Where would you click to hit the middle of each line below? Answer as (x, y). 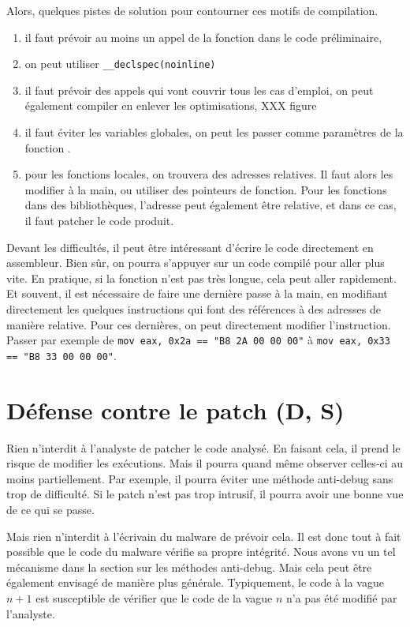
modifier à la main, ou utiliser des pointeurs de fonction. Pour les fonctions (206, 189)
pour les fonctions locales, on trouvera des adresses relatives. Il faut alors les (209, 174)
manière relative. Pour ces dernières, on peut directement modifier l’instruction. (199, 324)
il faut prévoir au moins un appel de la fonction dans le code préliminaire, (203, 37)
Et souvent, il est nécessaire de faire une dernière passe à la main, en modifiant (197, 293)
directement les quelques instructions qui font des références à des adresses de (194, 308)
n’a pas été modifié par (342, 597)
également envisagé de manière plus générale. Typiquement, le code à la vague (195, 582)
